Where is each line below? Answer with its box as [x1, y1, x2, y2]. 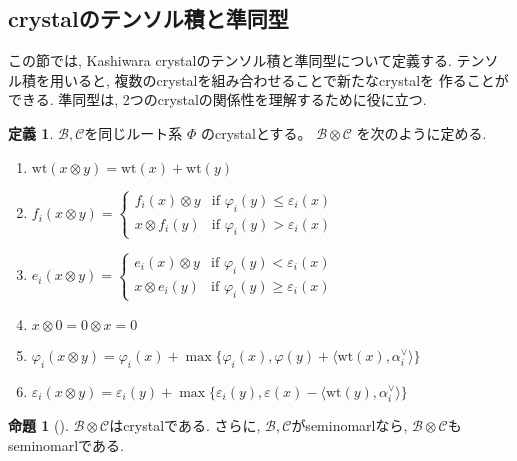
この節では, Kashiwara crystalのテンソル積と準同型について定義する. [8, 50, 452, 71]
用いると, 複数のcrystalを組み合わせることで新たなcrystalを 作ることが [49, 69, 509, 90]
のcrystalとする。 [200, 122, 312, 143]
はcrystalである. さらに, [109, 415, 261, 436]
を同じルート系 [84, 122, 183, 143]
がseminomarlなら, [291, 415, 408, 436]
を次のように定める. [356, 122, 487, 143]
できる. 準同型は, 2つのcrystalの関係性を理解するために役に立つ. [8, 89, 427, 110]
